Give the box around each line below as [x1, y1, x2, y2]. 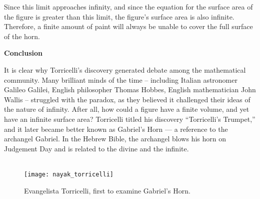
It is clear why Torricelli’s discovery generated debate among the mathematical [4, 64, 246, 75]
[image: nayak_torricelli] [24, 170, 113, 178]
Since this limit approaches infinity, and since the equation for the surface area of [4, 2, 253, 12]
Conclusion [4, 48, 43, 58]
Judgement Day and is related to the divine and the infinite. [4, 143, 189, 153]
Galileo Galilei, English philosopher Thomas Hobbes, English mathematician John [4, 84, 256, 95]
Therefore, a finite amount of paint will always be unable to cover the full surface [4, 21, 253, 32]
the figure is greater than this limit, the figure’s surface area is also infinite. [4, 11, 234, 22]
